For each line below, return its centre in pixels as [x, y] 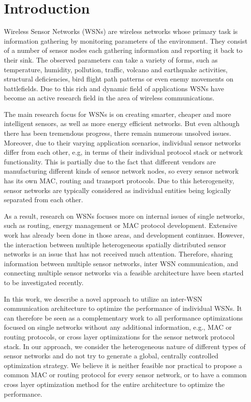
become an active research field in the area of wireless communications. [109, 98]
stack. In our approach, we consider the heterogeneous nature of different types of [125, 346]
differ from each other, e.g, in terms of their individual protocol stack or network [123, 152]
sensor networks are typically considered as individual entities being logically [118, 190]
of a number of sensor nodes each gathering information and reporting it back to [123, 50]
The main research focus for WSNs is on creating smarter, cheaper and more [118, 114]
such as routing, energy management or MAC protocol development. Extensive [121, 225]
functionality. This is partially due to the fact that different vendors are [110, 161]
